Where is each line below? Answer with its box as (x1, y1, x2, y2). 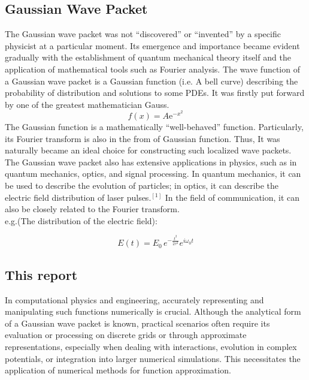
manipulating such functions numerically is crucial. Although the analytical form (5, 305, 301, 318)
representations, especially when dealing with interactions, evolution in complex (5, 340, 297, 352)
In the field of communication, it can (165, 191, 300, 203)
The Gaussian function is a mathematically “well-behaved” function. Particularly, (5, 120, 304, 132)
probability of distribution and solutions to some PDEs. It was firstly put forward (5, 86, 305, 99)
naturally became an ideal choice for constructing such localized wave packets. (5, 144, 292, 156)
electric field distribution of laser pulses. (5, 191, 152, 203)
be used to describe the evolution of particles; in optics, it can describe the (5, 179, 279, 191)
